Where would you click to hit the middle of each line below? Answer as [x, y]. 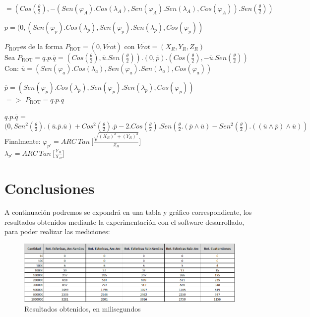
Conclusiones [50, 188]
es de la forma [41, 46]
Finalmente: [23, 141]
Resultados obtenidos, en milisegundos [83, 308]
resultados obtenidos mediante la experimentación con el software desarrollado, [124, 222]
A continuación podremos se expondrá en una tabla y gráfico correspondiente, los [128, 212]
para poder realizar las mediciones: [57, 231]
